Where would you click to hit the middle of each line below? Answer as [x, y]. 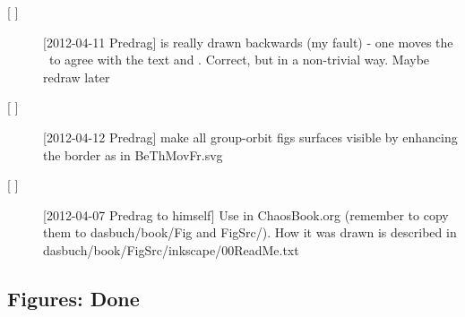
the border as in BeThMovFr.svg [133, 154]
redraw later [77, 77]
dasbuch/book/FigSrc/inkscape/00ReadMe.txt [171, 249]
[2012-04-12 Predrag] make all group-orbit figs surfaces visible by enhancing [250, 137]
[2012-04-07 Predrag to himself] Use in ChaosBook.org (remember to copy [246, 214]
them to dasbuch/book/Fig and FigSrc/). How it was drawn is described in [250, 232]
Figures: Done [73, 298]
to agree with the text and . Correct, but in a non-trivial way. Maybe [239, 60]
